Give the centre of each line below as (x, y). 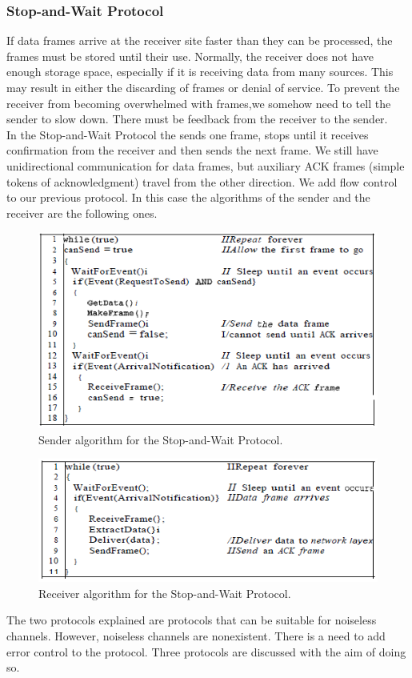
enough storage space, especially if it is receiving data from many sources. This (200, 72)
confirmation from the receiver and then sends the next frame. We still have (192, 150)
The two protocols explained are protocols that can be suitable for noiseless (192, 620)
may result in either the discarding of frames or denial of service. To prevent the (203, 87)
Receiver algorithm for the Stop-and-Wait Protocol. (165, 593)
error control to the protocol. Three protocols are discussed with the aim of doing (206, 651)
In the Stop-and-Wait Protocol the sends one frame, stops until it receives (188, 134)
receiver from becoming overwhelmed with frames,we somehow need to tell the (199, 103)
